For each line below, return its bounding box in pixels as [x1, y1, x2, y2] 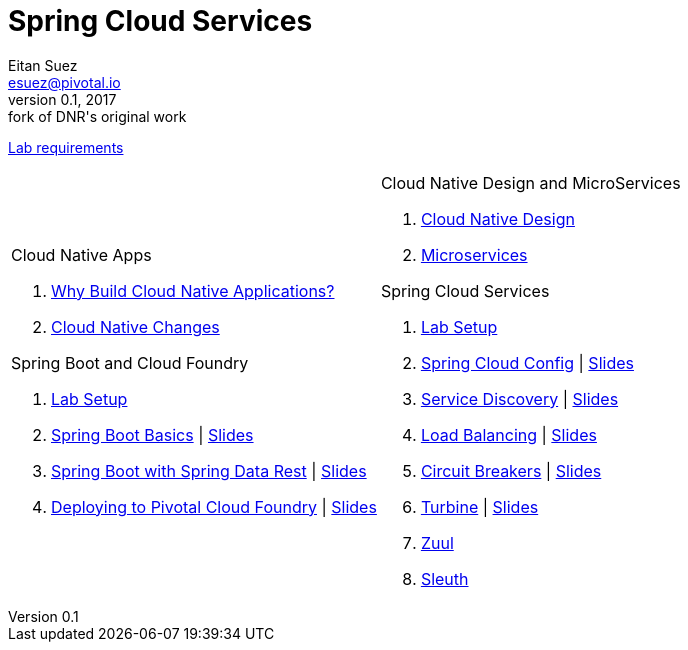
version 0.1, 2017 [8, 90, 117, 108]
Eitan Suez [8, 56, 78, 74]
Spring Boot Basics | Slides [51, 424, 254, 445]
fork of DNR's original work [8, 107, 187, 125]
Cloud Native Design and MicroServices [380, 172, 681, 193]
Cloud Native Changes [51, 316, 220, 337]
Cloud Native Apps [11, 244, 152, 265]
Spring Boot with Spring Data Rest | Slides [51, 460, 367, 481]
